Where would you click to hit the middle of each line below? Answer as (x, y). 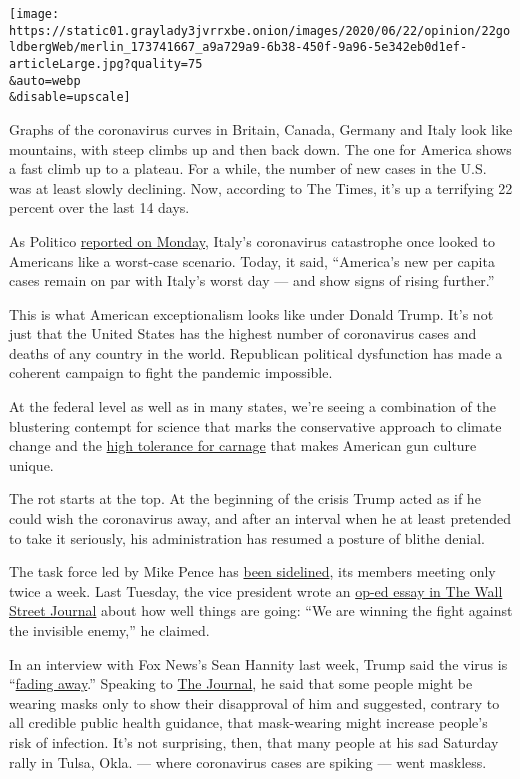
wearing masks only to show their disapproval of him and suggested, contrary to (254, 702)
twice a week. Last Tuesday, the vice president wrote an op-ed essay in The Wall (256, 590)
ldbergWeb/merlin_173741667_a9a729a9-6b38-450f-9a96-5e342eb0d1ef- (238, 47)
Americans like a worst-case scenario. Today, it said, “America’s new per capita (252, 260)
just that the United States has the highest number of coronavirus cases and (243, 333)
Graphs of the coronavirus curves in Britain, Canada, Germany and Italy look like (261, 128)
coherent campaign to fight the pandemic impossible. (171, 372)
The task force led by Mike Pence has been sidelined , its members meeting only (252, 571)
